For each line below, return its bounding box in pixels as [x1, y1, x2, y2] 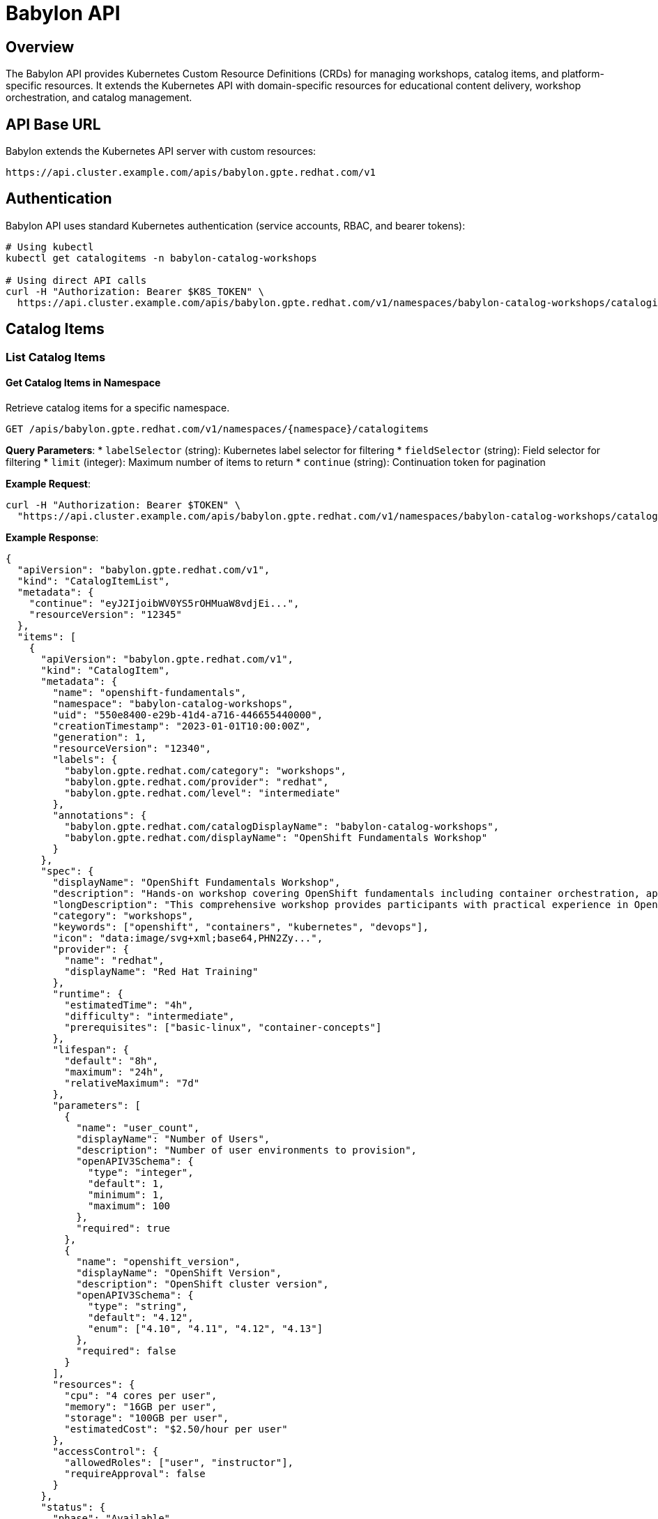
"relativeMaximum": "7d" [64, 1077, 200, 1089]
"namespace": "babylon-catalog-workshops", [52, 697, 294, 709]
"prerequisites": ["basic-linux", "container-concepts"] [64, 1021, 382, 1033]
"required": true [76, 1222, 171, 1234]
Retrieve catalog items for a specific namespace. [6, 401, 230, 414]
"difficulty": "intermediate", [64, 1010, 235, 1022]
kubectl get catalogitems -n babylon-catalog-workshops [6, 252, 317, 264]
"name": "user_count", [76, 1121, 200, 1133]
